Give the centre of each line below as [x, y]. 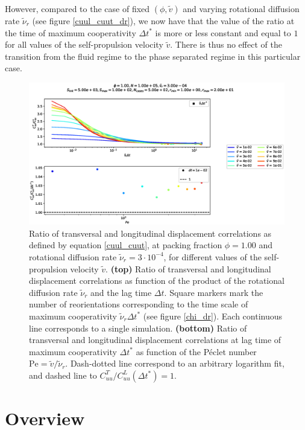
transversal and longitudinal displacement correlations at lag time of [155, 340]
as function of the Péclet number [196, 351]
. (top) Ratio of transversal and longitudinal [188, 268]
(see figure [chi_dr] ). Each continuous [213, 316]
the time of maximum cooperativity [71, 32]
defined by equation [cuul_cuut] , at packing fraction [126, 245]
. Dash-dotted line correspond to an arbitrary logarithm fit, [175, 363]
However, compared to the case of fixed [77, 8]
